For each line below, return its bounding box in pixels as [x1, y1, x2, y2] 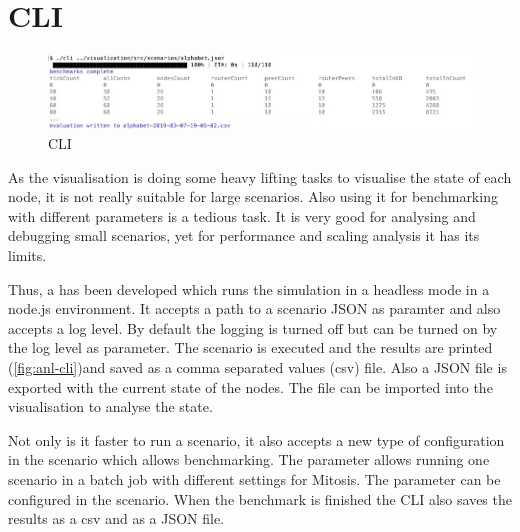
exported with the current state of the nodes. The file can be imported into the [8, 376, 493, 397]
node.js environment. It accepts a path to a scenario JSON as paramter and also [8, 298, 501, 319]
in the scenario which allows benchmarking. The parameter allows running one [8, 449, 490, 470]
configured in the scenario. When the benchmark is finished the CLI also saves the [8, 488, 512, 509]
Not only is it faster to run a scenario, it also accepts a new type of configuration [8, 429, 505, 450]
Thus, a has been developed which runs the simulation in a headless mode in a [8, 278, 490, 299]
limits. [8, 245, 47, 266]
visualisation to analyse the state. [8, 396, 213, 417]
